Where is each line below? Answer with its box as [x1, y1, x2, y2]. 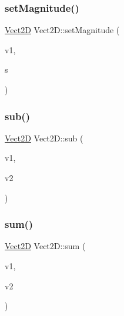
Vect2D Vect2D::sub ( [5, 131, 83, 144]
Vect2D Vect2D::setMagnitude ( [5, 24, 120, 36]
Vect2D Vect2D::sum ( [5, 240, 86, 252]
